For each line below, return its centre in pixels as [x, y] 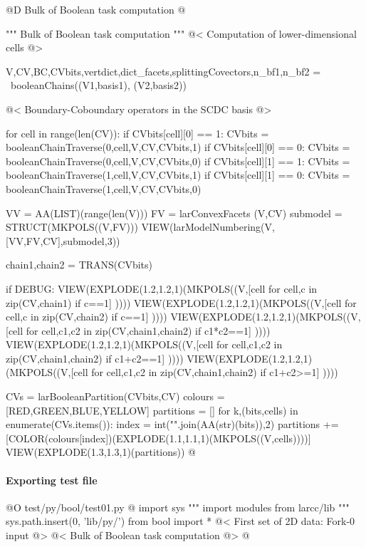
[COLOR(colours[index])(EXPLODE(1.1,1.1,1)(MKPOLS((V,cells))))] [158, 438]
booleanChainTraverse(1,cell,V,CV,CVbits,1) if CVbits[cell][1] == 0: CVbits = [178, 175]
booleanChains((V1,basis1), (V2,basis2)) [98, 85]
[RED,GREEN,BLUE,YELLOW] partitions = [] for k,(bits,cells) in [152, 410]
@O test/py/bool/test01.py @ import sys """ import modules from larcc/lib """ [178, 507]
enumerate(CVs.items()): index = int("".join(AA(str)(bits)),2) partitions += [172, 424]
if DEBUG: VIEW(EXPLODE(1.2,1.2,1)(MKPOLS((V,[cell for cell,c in [162, 288]
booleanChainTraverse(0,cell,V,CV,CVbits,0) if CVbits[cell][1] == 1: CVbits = [178, 161]
